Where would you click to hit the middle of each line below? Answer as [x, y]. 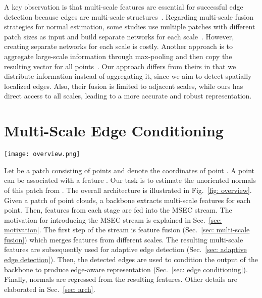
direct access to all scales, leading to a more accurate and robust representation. [128, 96]
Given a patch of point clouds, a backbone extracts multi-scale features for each [127, 200]
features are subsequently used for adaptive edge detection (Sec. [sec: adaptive [125, 249]
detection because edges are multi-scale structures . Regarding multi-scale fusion [129, 16]
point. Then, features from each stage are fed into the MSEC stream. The [118, 210]
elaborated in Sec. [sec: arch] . [50, 289]
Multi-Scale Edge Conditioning [114, 131]
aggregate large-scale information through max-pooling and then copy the [118, 56]
